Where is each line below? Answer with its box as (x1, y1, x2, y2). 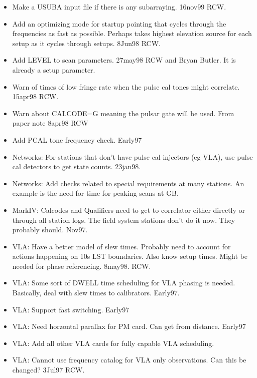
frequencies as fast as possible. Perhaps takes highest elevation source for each (12, 28, 252, 39)
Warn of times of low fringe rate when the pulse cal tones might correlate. (12, 81, 240, 92)
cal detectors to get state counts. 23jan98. (12, 161, 141, 172)
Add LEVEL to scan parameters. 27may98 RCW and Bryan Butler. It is (12, 55, 236, 65)
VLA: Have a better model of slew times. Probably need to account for (12, 241, 231, 251)
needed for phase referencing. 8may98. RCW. (12, 260, 151, 271)
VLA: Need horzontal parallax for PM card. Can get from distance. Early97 (12, 321, 246, 331)
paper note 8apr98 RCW (12, 118, 88, 128)
